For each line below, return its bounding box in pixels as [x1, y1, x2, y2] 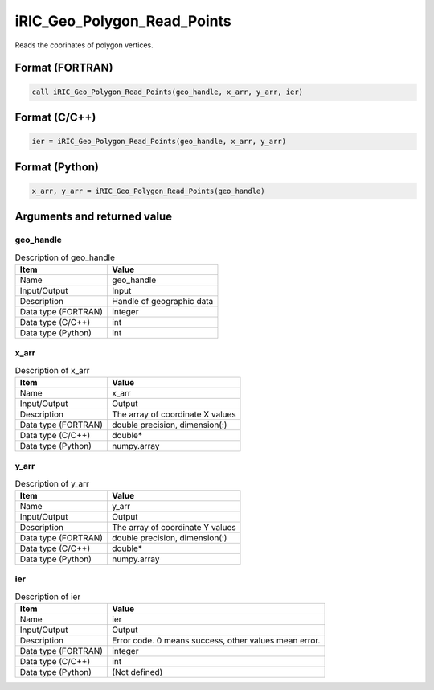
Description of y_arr [14, 478, 90, 489]
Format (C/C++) [14, 110, 96, 124]
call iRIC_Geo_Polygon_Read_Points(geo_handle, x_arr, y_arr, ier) [31, 87, 304, 97]
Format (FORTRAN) [14, 61, 113, 75]
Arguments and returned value [14, 210, 173, 224]
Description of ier [14, 591, 81, 602]
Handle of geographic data [112, 295, 214, 306]
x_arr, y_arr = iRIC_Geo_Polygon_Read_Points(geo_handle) [31, 186, 265, 195]
